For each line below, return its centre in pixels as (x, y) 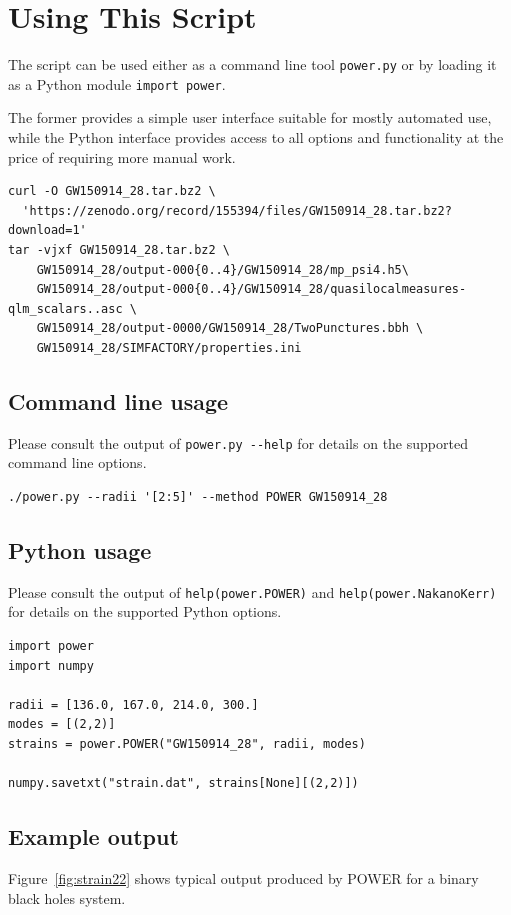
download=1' (47, 230)
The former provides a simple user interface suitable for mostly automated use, (250, 117)
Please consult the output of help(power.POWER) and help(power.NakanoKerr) (252, 591)
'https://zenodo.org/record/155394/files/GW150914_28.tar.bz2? (237, 210)
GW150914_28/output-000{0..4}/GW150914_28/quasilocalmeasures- (251, 289)
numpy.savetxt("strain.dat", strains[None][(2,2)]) (183, 783)
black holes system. (67, 897)
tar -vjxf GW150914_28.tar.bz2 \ (119, 250)
